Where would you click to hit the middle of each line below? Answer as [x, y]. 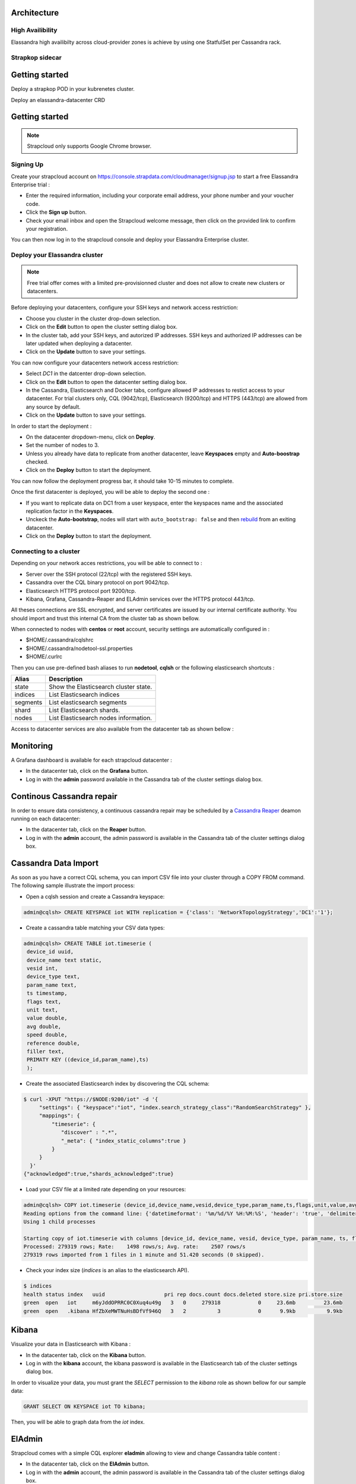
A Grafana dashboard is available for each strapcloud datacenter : [91, 760]
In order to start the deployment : [51, 426]
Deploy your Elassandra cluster [57, 255]
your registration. [47, 229]
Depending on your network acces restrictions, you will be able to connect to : [107, 563]
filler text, [46, 1051]
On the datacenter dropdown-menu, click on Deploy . [90, 437]
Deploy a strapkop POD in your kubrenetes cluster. [73, 89]
